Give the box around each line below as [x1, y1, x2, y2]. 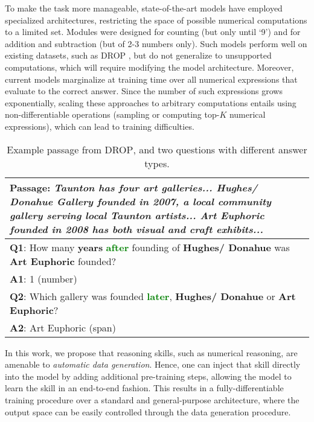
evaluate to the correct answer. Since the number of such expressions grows [5, 85, 283, 97]
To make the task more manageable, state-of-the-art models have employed [5, 2, 283, 14]
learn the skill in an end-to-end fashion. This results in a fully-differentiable [5, 382, 284, 394]
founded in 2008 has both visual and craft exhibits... [10, 222, 263, 236]
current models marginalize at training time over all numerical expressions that [5, 72, 298, 85]
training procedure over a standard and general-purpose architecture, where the [5, 393, 300, 406]
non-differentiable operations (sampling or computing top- [5, 108, 220, 121]
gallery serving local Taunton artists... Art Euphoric [10, 208, 264, 222]
